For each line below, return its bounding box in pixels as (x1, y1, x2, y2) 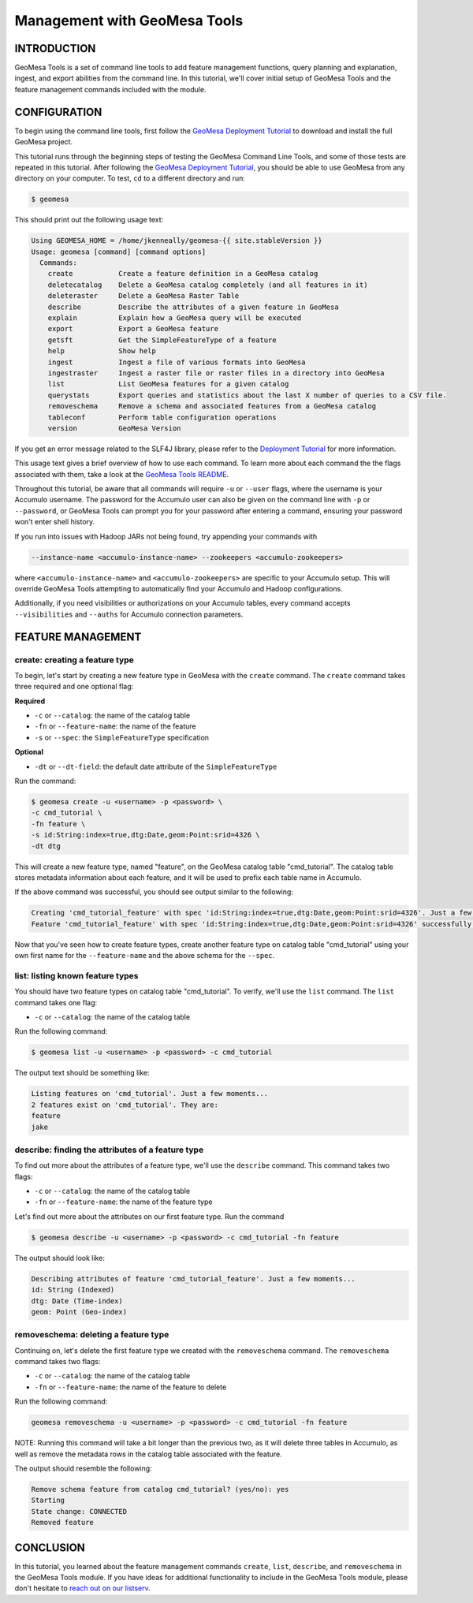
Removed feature (31, 1518, 95, 1527)
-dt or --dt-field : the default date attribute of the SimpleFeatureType (34, 762, 277, 771)
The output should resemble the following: (14, 1463, 153, 1474)
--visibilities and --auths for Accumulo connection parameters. (14, 610, 244, 619)
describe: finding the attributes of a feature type (14, 1144, 204, 1155)
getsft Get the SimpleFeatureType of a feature (47, 335, 277, 345)
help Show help (47, 347, 157, 356)
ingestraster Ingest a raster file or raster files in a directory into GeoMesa (47, 368, 385, 378)
